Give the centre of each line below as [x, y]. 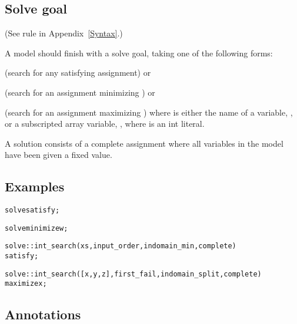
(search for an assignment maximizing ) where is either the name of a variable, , [149, 112]
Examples [35, 186]
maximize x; [26, 284]
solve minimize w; [36, 228]
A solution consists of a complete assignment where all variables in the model [144, 143]
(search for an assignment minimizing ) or [80, 92]
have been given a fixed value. [59, 155]
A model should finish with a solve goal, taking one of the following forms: [139, 53]
